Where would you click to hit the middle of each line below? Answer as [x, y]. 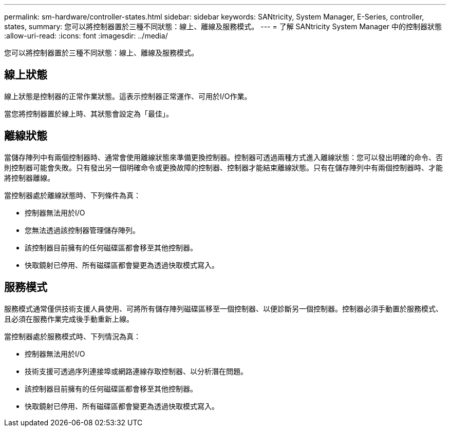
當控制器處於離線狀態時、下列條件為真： [72, 195]
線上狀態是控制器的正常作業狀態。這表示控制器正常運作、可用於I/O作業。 [128, 96]
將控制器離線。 [29, 178]
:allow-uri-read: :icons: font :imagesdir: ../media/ [86, 36]
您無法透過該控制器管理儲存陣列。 [82, 230]
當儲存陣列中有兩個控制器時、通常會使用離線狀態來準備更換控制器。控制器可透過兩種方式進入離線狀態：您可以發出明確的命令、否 [223, 157]
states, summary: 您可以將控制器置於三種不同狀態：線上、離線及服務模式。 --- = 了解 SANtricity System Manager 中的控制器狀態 [223, 26]
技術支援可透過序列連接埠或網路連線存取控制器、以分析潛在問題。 [136, 371]
